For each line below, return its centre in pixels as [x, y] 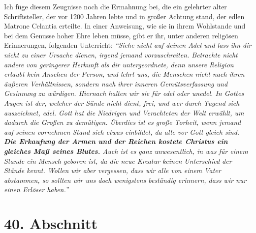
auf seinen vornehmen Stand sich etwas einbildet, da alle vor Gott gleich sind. [122, 131]
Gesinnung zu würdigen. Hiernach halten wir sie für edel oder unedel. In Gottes [124, 93]
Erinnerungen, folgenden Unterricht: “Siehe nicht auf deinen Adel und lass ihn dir [128, 45]
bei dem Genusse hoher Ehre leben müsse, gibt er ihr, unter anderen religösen [121, 35]
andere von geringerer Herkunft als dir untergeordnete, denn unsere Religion [119, 64]
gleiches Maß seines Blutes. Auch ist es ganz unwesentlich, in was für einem [126, 151]
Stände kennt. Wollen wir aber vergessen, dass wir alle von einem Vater [112, 170]
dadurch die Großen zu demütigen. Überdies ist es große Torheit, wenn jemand [123, 122]
